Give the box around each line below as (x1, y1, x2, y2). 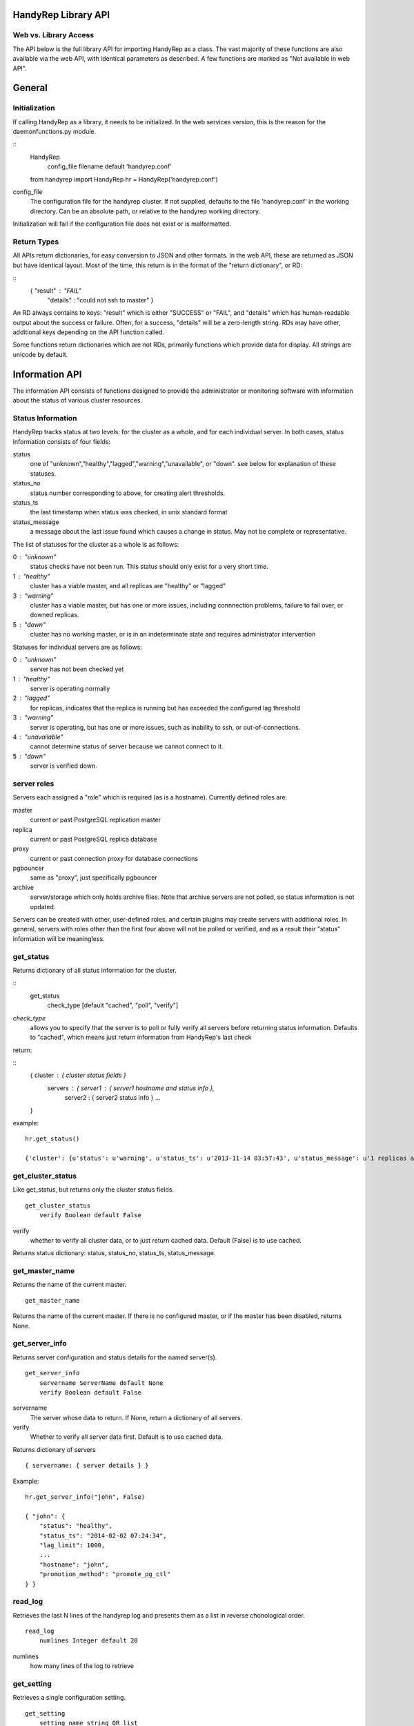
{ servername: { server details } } (25, 1462, 149, 1470)
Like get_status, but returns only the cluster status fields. (12, 1185, 175, 1194)
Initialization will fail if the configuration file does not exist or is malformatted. (12, 220, 231, 228)
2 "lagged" (12, 694, 50, 702)
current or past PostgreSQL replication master (30, 815, 161, 824)
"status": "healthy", (39, 1522, 113, 1530)
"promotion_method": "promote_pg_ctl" (39, 1571, 171, 1578)
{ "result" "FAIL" (30, 287, 82, 295)
